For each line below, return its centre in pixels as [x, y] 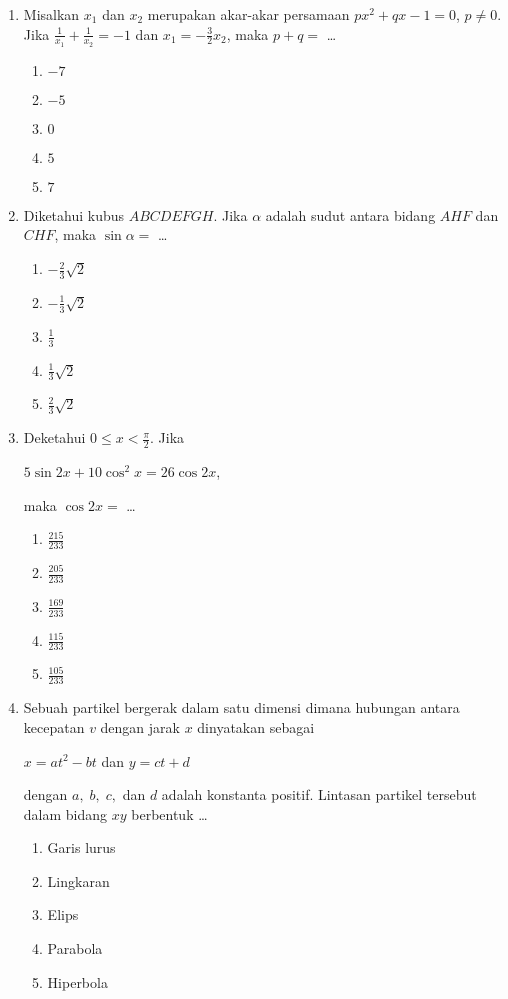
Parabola [75, 948]
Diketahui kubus [74, 214]
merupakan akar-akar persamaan [248, 14]
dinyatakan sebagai [256, 726]
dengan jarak [140, 726]
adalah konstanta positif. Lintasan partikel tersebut [319, 794]
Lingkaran [78, 880]
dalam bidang [65, 813]
